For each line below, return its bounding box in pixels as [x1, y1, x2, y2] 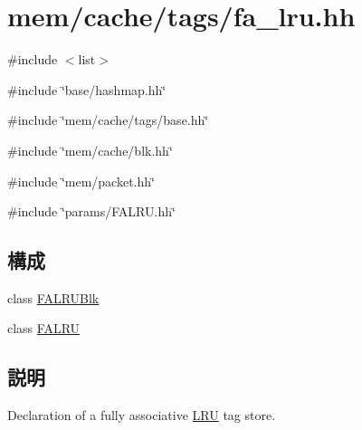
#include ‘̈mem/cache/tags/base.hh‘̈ [7, 110, 209, 129]
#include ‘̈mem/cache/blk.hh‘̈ [7, 140, 173, 159]
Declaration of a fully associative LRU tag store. [7, 406, 276, 425]
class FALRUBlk [7, 288, 100, 307]
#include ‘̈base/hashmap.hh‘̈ [7, 80, 167, 99]
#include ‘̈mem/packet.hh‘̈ [7, 171, 155, 190]
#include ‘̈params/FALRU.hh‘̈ [7, 202, 176, 221]
